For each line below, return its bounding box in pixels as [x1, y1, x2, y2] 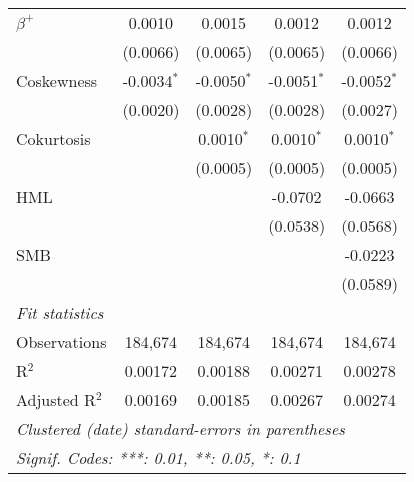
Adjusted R [16, 388, 96, 411]
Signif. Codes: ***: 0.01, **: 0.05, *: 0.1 [16, 446, 301, 469]
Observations [16, 330, 107, 353]
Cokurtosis [16, 127, 91, 150]
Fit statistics [16, 301, 104, 324]
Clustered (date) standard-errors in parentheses [16, 417, 345, 440]
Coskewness [16, 69, 98, 92]
